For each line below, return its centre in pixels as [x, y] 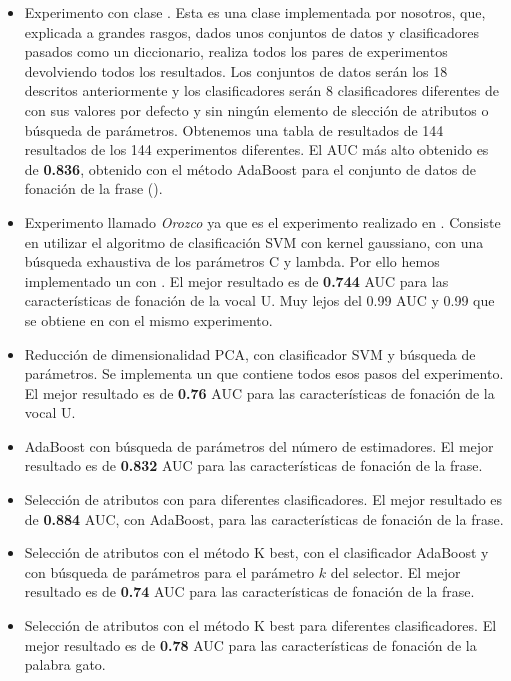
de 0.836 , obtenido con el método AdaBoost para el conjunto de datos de [250, 168]
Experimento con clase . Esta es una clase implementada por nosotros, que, [255, 12]
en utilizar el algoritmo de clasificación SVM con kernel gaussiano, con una [254, 241]
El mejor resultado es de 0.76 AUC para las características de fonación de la [259, 392]
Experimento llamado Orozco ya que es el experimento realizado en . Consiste [262, 221]
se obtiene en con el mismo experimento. [148, 319]
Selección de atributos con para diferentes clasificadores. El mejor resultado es [263, 499]
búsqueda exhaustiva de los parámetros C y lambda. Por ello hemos [232, 261]
